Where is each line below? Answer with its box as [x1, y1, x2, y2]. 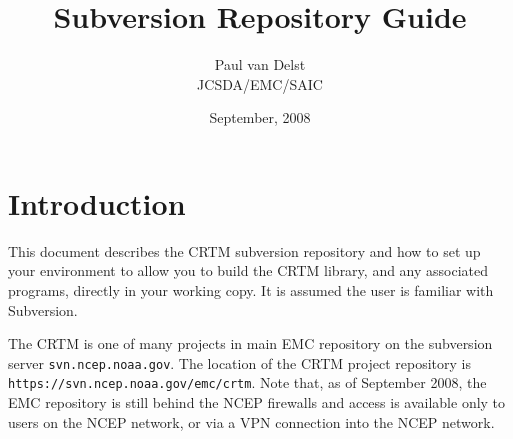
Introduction [8, 182, 186, 223]
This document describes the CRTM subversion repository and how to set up [8, 240, 481, 261]
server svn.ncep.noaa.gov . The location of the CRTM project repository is [8, 352, 471, 373]
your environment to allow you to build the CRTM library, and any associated [8, 260, 489, 281]
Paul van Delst [214, 54, 306, 75]
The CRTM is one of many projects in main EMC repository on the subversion [8, 333, 493, 354]
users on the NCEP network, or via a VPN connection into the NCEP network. [8, 411, 495, 432]
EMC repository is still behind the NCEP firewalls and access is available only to [8, 392, 506, 413]
